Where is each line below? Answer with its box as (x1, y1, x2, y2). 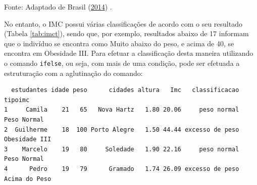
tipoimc (4, 96, 30, 104)
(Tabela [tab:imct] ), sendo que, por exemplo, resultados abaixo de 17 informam (4, 28, 249, 39)
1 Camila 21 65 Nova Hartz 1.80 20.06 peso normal (4, 106, 239, 114)
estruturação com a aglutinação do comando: (4, 67, 143, 78)
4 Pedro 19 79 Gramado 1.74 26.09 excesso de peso (4, 165, 239, 172)
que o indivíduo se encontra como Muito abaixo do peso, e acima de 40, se (4, 38, 234, 48)
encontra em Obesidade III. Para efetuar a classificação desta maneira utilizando (4, 48, 253, 58)
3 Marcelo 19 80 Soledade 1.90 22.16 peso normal (4, 145, 239, 153)
